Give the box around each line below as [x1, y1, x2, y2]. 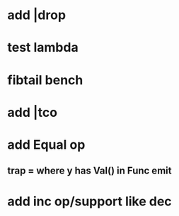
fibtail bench [7, 72, 83, 88]
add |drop [7, 7, 66, 23]
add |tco [7, 104, 58, 120]
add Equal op [7, 137, 86, 152]
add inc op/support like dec [7, 193, 172, 209]
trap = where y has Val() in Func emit [7, 165, 172, 177]
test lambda [7, 40, 79, 56]
